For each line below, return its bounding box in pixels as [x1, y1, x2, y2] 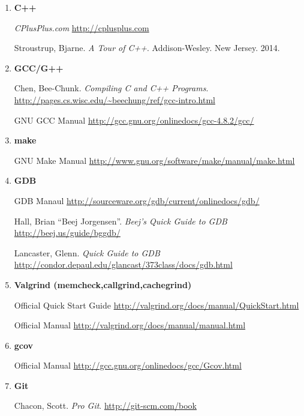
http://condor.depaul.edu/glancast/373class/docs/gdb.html [14, 258, 233, 271]
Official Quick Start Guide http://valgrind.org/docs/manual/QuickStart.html [14, 298, 299, 311]
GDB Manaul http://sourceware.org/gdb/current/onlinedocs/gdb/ [14, 194, 260, 206]
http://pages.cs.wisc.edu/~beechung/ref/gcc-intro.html [14, 93, 215, 106]
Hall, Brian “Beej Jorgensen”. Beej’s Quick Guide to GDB [14, 214, 227, 227]
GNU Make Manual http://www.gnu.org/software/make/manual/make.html [14, 154, 295, 166]
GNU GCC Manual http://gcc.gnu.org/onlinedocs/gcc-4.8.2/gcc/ [14, 113, 254, 126]
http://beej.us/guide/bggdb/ [14, 226, 121, 239]
